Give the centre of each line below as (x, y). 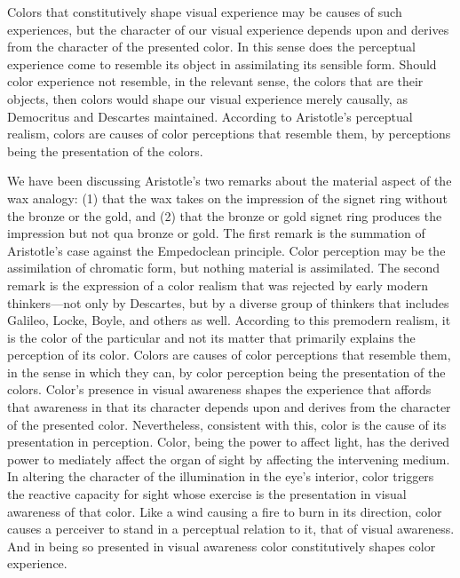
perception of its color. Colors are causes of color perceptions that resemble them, (229, 355)
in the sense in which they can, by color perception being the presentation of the (226, 372)
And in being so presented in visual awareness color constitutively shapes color (222, 546)
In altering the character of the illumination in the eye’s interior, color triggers (221, 476)
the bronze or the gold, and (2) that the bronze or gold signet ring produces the (225, 215)
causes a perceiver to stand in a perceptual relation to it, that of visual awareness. (231, 529)
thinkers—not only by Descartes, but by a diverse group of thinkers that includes (228, 302)
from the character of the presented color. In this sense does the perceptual (211, 47)
